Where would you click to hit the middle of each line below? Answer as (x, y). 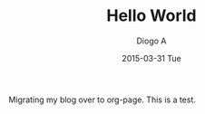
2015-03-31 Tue (151, 58)
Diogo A (151, 41)
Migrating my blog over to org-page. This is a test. (102, 100)
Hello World (151, 16)
